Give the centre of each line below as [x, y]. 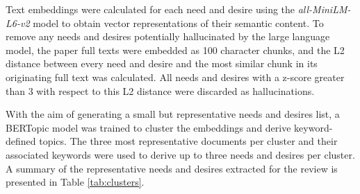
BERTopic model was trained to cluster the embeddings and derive [148, 127]
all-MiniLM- [324, 9]
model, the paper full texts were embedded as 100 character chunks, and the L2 [175, 50]
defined [21, 141]
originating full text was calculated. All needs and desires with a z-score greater [175, 77]
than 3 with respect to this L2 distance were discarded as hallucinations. [160, 90]
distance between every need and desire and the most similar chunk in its [162, 63]
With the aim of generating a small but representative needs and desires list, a [173, 114]
